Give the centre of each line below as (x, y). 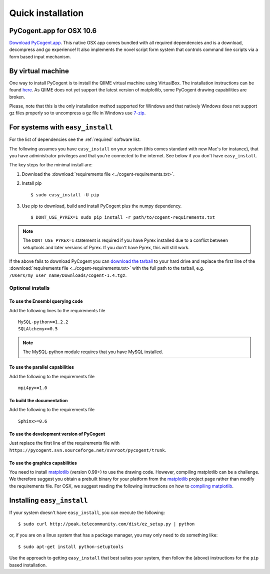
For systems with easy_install (61, 127)
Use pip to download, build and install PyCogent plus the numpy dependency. (102, 206)
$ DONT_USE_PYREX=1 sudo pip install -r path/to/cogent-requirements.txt (123, 218)
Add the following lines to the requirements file (57, 310)
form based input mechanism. (40, 56)
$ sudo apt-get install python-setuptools (71, 547)
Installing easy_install (48, 500)
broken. (17, 97)
